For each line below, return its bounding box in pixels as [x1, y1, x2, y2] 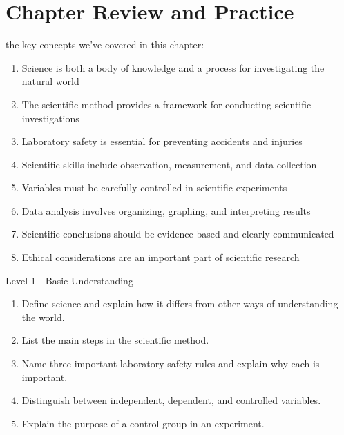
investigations [21, 110, 79, 125]
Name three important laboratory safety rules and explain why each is [21, 356, 320, 371]
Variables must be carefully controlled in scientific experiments [21, 180, 287, 195]
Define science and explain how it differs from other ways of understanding [21, 296, 338, 311]
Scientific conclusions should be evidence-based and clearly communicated [21, 226, 334, 241]
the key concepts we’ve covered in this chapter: [6, 37, 204, 52]
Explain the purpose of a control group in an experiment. [21, 416, 265, 430]
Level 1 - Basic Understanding [6, 273, 133, 287]
